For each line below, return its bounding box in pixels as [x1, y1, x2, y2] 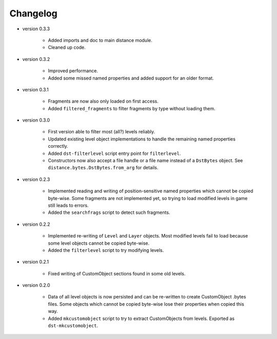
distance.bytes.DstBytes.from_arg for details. [48, 165, 159, 171]
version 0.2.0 [22, 282, 50, 288]
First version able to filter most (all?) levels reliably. [48, 129, 155, 135]
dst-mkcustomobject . [48, 323, 98, 329]
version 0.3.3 [22, 26, 50, 32]
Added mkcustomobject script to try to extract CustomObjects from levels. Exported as [48, 315, 235, 322]
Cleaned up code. [48, 44, 86, 51]
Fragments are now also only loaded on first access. [48, 98, 159, 105]
